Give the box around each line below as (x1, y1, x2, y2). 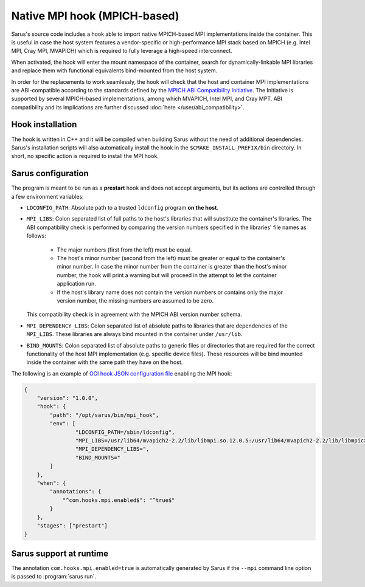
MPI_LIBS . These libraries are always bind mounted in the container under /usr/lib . (26, 331, 243, 338)
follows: (26, 232, 46, 239)
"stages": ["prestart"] (36, 522, 108, 529)
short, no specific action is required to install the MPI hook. (11, 153, 159, 160)
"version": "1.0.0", (36, 395, 99, 402)
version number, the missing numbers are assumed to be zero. (57, 297, 214, 304)
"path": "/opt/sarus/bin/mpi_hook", (49, 411, 159, 419)
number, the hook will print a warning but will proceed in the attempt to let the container (57, 271, 277, 279)
